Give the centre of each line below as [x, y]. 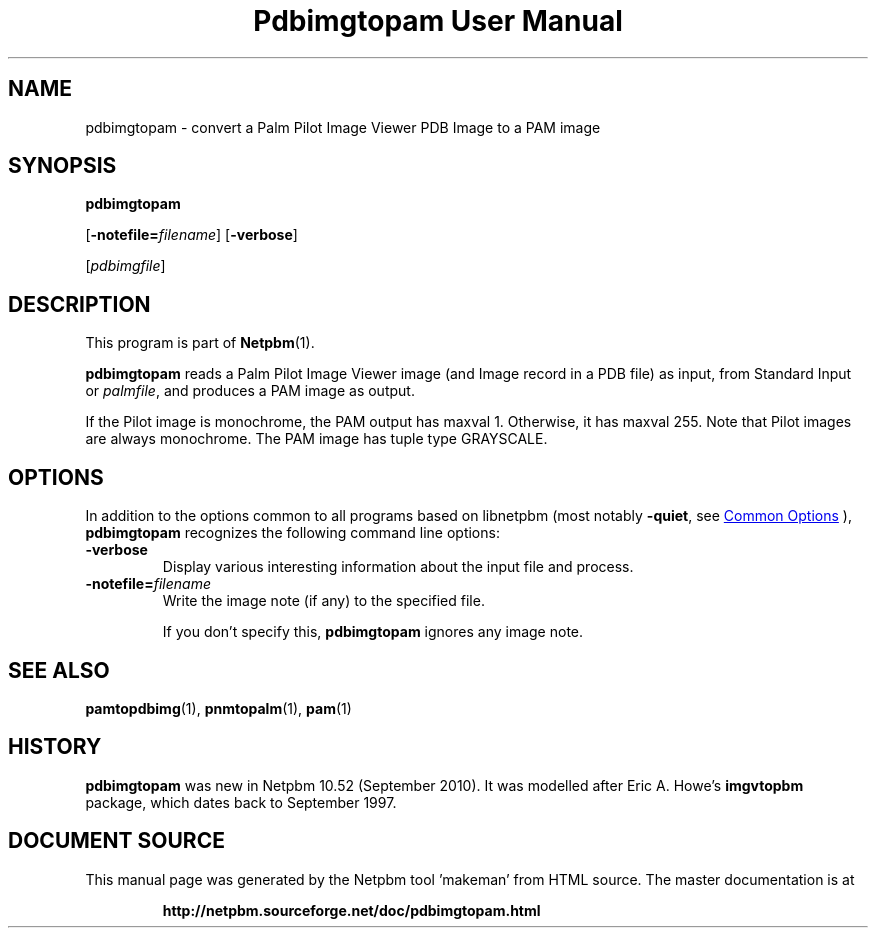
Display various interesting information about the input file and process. [398, 567]
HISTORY [55, 747]
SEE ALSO [59, 670]
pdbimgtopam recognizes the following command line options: [292, 533]
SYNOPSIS [62, 166]
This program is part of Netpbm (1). [200, 343]
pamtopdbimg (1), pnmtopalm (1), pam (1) [218, 708]
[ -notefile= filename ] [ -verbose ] [191, 235]
